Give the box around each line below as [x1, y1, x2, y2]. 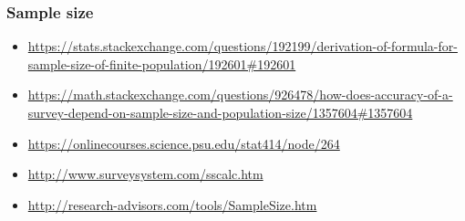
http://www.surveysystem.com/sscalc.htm [27, 164, 263, 184]
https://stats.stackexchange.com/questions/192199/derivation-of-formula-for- [27, 37, 458, 56]
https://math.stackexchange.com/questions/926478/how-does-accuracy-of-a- [27, 85, 453, 104]
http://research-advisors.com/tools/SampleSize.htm [27, 195, 317, 214]
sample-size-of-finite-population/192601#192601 [27, 54, 296, 73]
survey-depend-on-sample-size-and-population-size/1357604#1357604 [27, 103, 413, 121]
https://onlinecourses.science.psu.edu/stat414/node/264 [27, 133, 340, 153]
